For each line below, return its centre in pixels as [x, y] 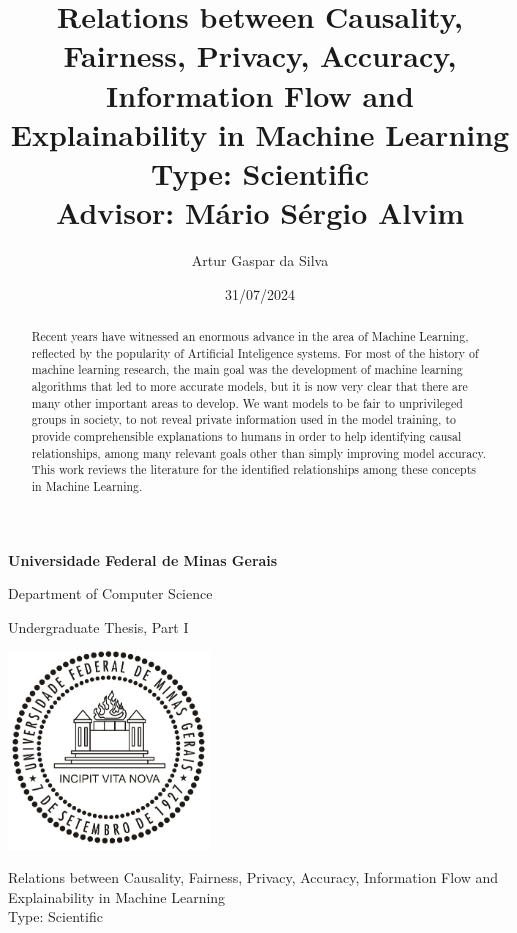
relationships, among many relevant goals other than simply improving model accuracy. [259, 452]
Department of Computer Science [110, 593]
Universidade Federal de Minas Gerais [143, 559]
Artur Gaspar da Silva [260, 260]
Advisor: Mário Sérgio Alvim [260, 212]
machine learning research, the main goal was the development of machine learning [247, 369]
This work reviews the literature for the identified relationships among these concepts [253, 469]
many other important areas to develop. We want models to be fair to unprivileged [247, 402]
